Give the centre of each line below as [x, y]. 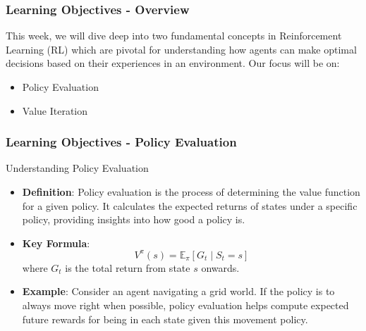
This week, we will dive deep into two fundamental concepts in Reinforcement [174, 36]
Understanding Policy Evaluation [77, 168]
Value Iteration [55, 110]
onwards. [220, 267]
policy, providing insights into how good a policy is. [134, 219]
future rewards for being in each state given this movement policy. [165, 319]
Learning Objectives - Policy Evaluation [121, 142]
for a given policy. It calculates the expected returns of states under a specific [190, 205]
